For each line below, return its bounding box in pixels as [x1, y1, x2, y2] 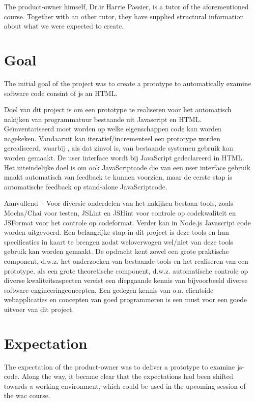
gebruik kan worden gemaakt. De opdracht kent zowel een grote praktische [4, 246, 229, 256]
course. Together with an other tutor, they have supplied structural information [4, 11, 244, 21]
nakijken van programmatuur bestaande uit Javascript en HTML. [4, 114, 202, 124]
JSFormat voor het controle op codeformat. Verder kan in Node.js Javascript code [4, 217, 251, 227]
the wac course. [4, 390, 50, 401]
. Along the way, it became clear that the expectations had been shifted [17, 371, 233, 381]
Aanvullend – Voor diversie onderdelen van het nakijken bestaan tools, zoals [4, 198, 233, 208]
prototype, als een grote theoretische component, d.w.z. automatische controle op [4, 265, 248, 276]
